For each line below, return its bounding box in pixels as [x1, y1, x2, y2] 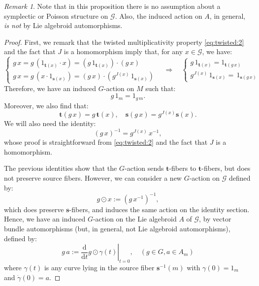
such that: [145, 83, 176, 93]
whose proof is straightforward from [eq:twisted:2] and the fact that [4, 137, 208, 147]
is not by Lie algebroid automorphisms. [4, 20, 123, 31]
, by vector [199, 214, 231, 224]
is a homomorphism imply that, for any [64, 46, 183, 57]
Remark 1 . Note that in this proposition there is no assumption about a [4, 1, 221, 11]
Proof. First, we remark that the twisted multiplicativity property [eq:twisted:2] [4, 36, 244, 47]
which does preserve [4, 204, 64, 214]
